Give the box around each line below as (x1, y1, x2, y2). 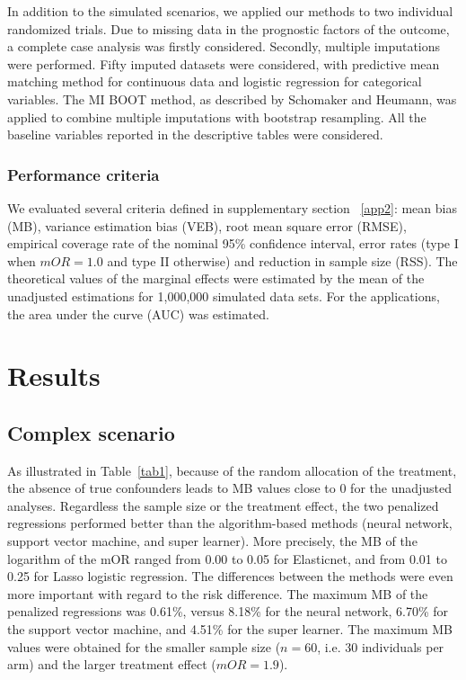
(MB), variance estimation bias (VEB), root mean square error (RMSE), (7, 216, 407, 235)
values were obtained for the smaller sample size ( (7, 637, 281, 656)
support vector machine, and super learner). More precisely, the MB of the (7, 532, 418, 550)
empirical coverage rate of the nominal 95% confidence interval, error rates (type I (7, 234, 459, 253)
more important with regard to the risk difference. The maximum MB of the (7, 584, 428, 603)
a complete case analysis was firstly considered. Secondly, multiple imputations (7, 37, 441, 56)
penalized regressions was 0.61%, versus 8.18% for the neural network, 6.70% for (7, 602, 449, 621)
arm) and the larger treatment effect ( (7, 655, 216, 674)
